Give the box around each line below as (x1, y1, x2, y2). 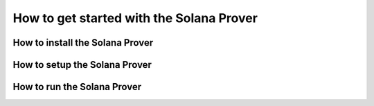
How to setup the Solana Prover (12, 59, 152, 71)
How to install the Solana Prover (12, 37, 154, 48)
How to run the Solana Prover (12, 81, 142, 93)
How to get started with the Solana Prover (12, 10, 258, 26)
